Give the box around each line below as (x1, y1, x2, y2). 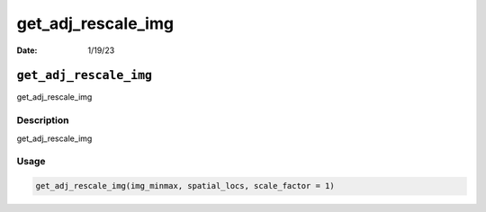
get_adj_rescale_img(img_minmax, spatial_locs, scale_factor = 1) (35, 181, 335, 191)
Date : (16, 45, 38, 56)
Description (16, 114, 69, 127)
